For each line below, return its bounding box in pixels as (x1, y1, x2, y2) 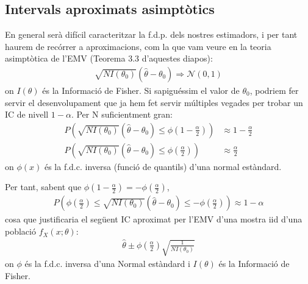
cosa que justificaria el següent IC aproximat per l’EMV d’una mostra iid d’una (5, 213, 303, 225)
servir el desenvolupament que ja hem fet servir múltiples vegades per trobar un (5, 96, 303, 108)
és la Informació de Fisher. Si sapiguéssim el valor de (42, 84, 240, 97)
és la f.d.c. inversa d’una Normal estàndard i (24, 257, 190, 270)
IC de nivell (5, 108, 49, 121)
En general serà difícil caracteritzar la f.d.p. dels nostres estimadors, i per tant (5, 28, 298, 41)
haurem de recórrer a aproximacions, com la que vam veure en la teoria (5, 40, 271, 52)
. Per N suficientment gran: (71, 108, 173, 121)
